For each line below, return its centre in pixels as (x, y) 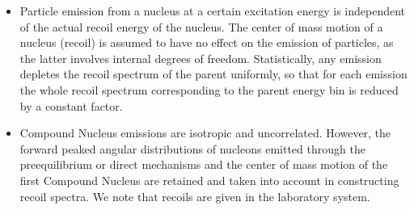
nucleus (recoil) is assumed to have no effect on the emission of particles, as (207, 42)
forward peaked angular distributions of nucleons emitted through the (192, 148)
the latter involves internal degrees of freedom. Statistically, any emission (201, 58)
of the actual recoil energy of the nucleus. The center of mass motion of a (201, 26)
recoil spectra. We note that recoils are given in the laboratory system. (195, 196)
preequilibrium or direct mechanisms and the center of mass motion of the (204, 164)
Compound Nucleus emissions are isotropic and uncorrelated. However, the (205, 133)
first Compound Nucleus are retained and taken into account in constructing (209, 180)
